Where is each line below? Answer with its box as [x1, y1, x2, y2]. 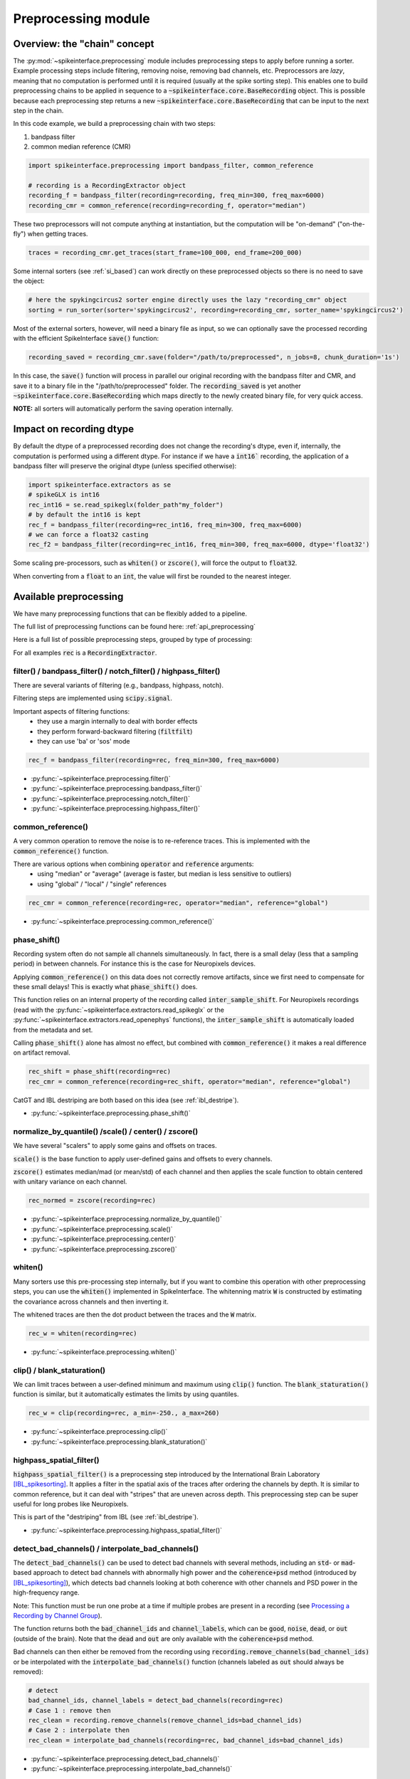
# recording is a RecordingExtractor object [28, 181, 186, 189]
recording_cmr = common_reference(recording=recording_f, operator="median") [28, 201, 306, 209]
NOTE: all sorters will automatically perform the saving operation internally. [13, 404, 233, 413]
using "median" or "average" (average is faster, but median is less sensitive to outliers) [37, 870, 292, 878]
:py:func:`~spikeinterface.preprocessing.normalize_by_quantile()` [31, 1215, 222, 1223]
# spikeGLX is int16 [28, 491, 100, 499]
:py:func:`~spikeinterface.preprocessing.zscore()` [31, 1245, 177, 1253]
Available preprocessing [13, 591, 124, 603]
